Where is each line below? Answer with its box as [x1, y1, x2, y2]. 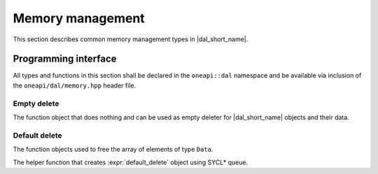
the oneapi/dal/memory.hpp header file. [13, 81, 136, 89]
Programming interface [13, 53, 117, 65]
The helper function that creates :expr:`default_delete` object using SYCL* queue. [13, 158, 248, 166]
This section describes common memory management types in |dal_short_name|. [13, 35, 248, 43]
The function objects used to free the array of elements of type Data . [13, 145, 213, 154]
